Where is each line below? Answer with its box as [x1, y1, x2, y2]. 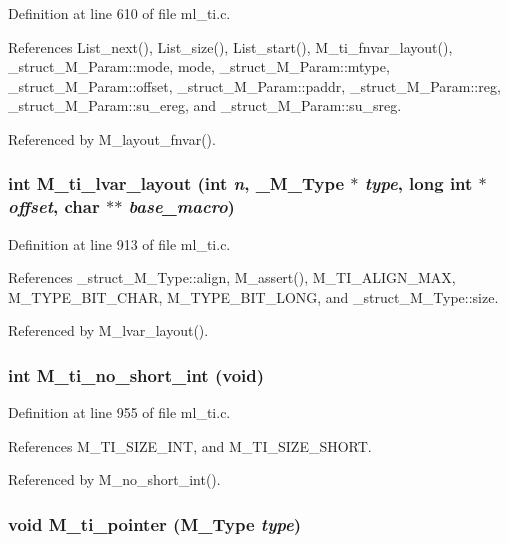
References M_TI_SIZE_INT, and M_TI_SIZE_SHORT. [8, 435, 372, 456]
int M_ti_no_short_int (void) [8, 363, 265, 387]
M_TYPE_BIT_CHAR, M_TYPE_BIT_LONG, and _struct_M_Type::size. [8, 286, 499, 307]
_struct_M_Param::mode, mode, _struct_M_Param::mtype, [8, 56, 390, 77]
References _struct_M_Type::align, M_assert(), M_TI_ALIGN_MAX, [8, 267, 456, 288]
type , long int [364, 171, 473, 196]
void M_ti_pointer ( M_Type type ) [8, 512, 302, 536]
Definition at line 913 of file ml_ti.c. [8, 233, 231, 254]
